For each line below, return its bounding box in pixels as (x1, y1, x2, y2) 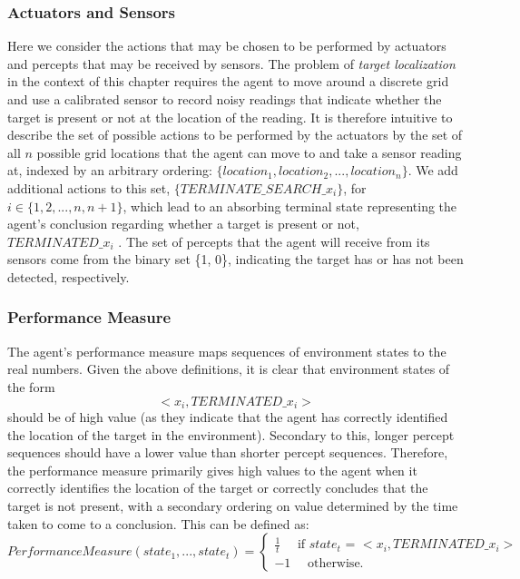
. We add (407, 161, 458, 180)
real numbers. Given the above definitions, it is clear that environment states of (7, 359, 450, 378)
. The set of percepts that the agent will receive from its (118, 231, 430, 250)
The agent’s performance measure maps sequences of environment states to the (7, 341, 446, 360)
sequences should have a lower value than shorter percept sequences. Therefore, (7, 443, 448, 462)
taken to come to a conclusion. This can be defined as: (7, 514, 309, 533)
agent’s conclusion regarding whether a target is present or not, (7, 214, 359, 233)
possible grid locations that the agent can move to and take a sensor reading (36, 142, 462, 162)
